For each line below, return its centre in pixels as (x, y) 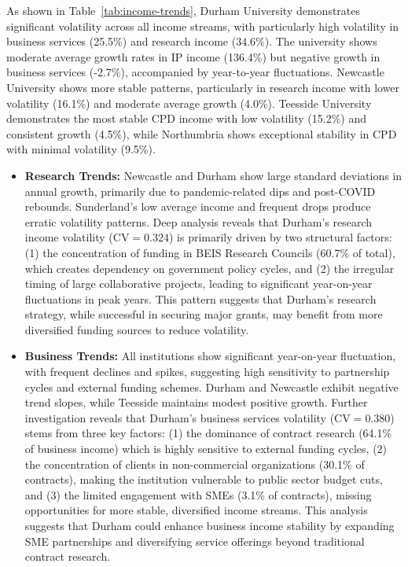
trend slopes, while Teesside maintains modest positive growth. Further (196, 402)
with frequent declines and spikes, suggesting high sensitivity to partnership (207, 372)
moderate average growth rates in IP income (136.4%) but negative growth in (193, 56)
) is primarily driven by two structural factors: (280, 237)
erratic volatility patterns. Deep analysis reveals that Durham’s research (198, 221)
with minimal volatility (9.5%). (81, 149)
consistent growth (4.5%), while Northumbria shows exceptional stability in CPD (202, 133)
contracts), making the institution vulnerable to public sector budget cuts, (204, 479)
